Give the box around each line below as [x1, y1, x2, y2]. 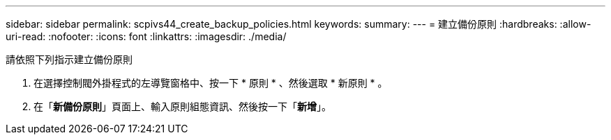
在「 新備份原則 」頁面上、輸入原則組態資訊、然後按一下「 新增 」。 [33, 100, 331, 112]
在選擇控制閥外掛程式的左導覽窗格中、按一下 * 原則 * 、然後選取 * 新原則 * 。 [33, 77, 388, 89]
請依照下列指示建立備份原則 [6, 53, 133, 65]
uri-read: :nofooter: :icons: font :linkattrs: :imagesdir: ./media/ [6, 30, 287, 42]
